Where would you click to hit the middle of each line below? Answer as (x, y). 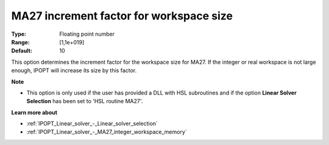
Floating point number (87, 34)
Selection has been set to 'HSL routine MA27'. (85, 101)
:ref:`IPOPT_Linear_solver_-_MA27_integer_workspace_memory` (107, 132)
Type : (19, 34)
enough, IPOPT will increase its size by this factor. (74, 70)
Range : (20, 42)
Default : (22, 51)
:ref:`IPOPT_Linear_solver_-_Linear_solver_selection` (92, 124)
